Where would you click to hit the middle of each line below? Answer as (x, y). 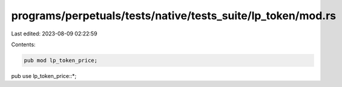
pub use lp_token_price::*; (44, 76)
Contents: (23, 44)
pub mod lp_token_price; (61, 60)
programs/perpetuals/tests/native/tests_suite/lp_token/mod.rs (174, 16)
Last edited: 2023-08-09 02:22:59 (54, 34)
